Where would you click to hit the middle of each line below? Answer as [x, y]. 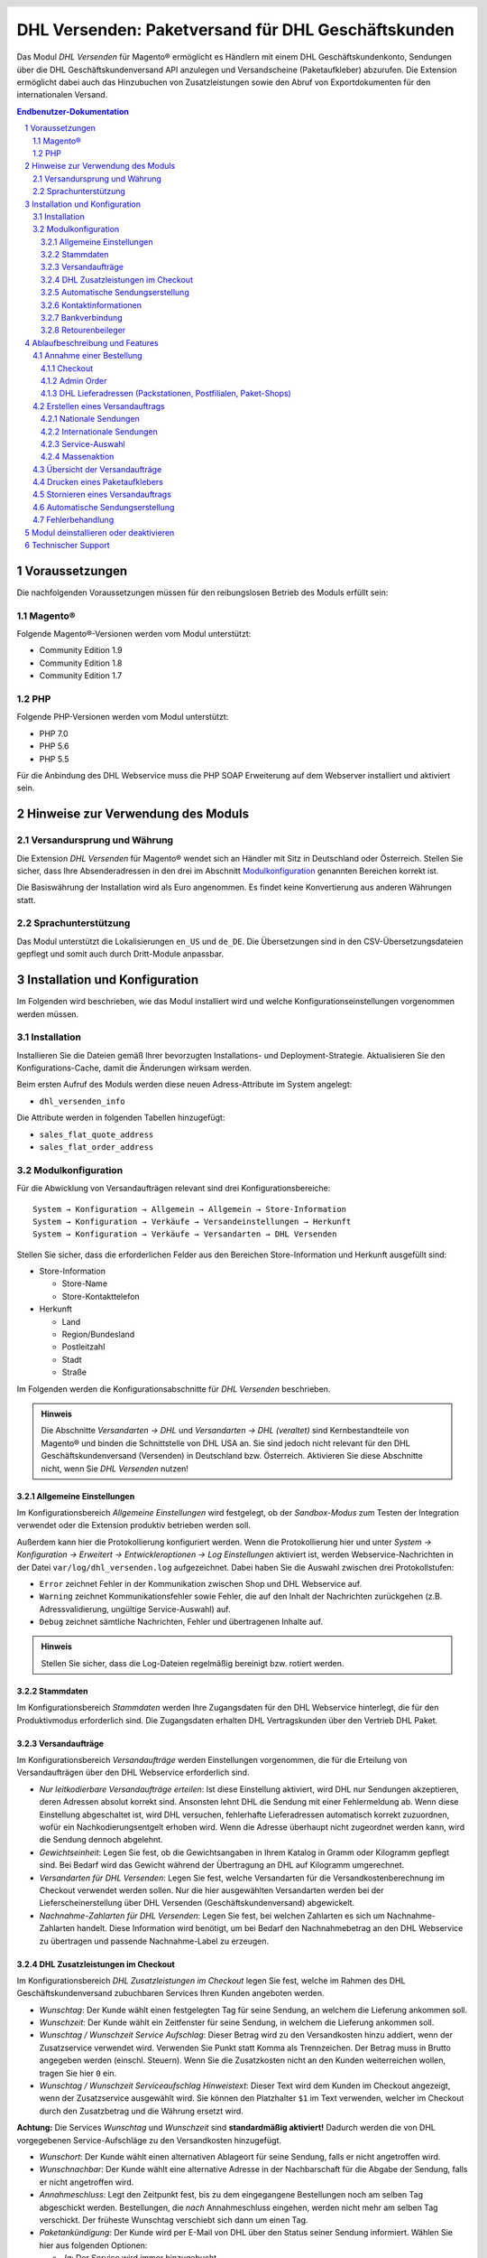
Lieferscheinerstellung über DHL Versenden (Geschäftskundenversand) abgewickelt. [197, 1903]
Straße [74, 1372]
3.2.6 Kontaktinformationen [92, 305]
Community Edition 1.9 [81, 650]
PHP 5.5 [54, 759]
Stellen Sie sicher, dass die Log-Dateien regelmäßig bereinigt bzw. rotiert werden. [193, 1663]
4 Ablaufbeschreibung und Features [92, 342]
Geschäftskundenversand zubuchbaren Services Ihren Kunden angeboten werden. [170, 1993]
